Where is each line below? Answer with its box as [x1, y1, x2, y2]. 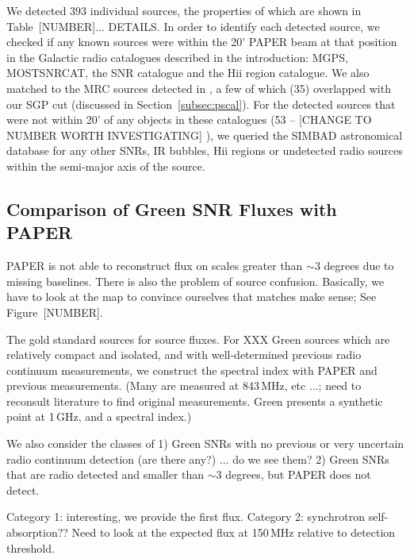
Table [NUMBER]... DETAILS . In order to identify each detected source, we [6, 17, 380, 34]
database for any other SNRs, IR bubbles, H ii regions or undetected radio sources [6, 142, 403, 159]
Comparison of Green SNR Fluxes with [6, 196, 337, 221]
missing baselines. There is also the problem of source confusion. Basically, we [6, 272, 385, 289]
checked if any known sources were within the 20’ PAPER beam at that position [6, 33, 397, 50]
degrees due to [324, 257, 394, 274]
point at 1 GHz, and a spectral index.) [6, 408, 192, 425]
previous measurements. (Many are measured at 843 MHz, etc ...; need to [6, 377, 362, 394]
